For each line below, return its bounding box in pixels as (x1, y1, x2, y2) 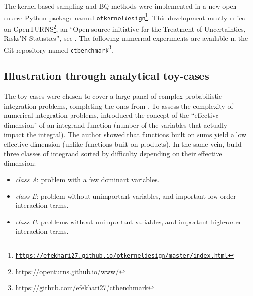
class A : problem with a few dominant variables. (15, 174, 160, 185)
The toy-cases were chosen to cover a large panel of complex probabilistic (4, 91, 222, 101)
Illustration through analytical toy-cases (4, 68, 209, 83)
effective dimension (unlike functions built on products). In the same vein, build (4, 139, 242, 149)
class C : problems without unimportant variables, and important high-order (15, 216, 242, 226)
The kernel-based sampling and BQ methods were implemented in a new (4, 1, 220, 11)
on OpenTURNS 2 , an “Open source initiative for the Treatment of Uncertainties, (4, 22, 246, 34)
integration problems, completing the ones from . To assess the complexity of (4, 100, 233, 111)
